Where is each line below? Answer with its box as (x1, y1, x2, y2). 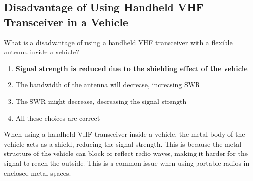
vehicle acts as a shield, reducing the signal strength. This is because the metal (4, 138, 242, 149)
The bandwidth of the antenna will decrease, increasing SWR (15, 79, 200, 90)
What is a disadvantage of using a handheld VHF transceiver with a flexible (4, 37, 233, 47)
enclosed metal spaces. (4, 167, 71, 178)
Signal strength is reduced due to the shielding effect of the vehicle (15, 63, 248, 73)
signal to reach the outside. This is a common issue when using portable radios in (4, 157, 250, 168)
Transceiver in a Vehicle (4, 14, 128, 29)
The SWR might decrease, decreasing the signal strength (15, 96, 187, 106)
